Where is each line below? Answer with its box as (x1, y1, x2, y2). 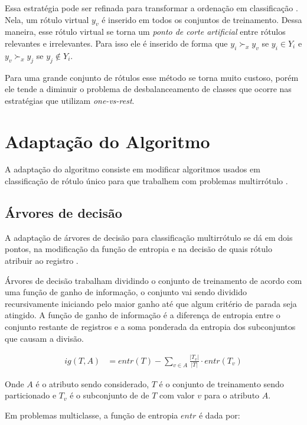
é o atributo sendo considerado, (35, 377, 149, 390)
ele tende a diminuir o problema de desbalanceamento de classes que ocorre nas (5, 83, 292, 95)
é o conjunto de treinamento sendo (159, 377, 284, 390)
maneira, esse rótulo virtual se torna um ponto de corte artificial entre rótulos (5, 25, 286, 38)
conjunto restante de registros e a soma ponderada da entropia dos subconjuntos (5, 321, 296, 333)
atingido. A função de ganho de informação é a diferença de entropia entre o (5, 309, 280, 321)
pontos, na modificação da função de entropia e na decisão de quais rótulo (5, 243, 272, 255)
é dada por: (198, 409, 240, 421)
